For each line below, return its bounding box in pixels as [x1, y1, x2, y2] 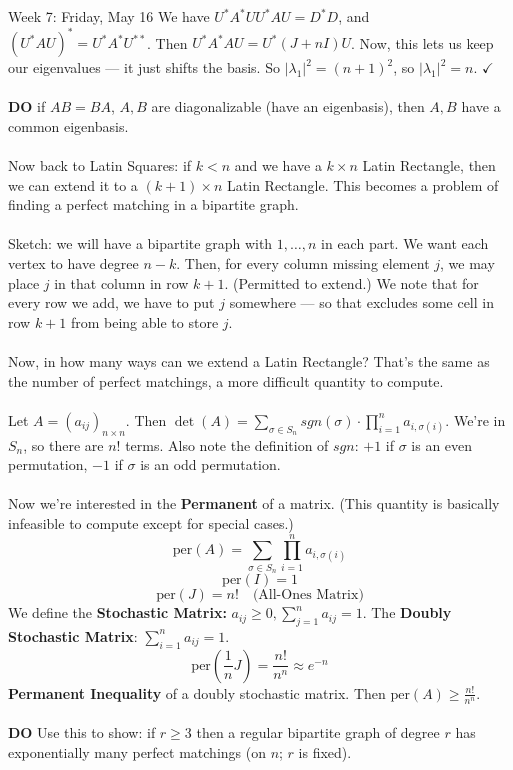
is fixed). [298, 741, 352, 762]
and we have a [234, 155, 322, 176]
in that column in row [54, 272, 189, 293]
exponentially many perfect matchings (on [8, 741, 266, 762]
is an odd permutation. [140, 454, 281, 475]
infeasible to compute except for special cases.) [8, 512, 294, 533]
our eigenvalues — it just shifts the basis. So [8, 57, 280, 78]
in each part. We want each [321, 233, 489, 254]
